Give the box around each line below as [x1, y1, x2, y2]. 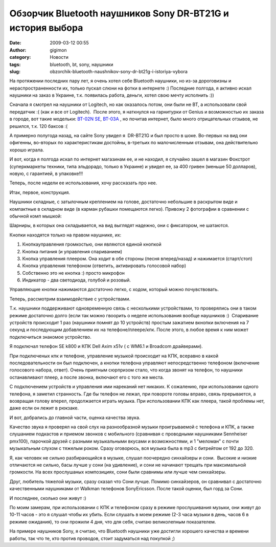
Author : [9, 47, 27, 53]
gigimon [50, 47, 67, 53]
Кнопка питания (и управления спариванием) [22, 248, 123, 254]
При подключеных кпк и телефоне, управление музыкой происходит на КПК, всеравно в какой [9, 353, 219, 359]
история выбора [9, 22, 83, 33]
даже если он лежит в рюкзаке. [9, 405, 79, 411]
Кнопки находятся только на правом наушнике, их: [9, 232, 122, 238]
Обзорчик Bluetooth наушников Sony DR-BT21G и [9, 8, 229, 19]
